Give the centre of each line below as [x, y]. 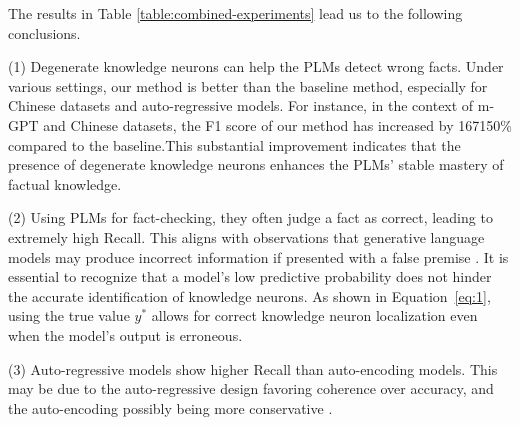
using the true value [69, 315]
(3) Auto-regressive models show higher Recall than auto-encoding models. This [253, 368]
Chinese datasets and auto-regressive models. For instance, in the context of [241, 105]
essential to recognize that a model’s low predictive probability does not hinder [250, 276]
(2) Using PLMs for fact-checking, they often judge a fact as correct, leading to [250, 217]
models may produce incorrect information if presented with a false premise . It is [258, 256]
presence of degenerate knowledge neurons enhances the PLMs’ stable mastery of [256, 164]
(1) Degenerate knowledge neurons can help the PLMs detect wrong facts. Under [256, 66]
